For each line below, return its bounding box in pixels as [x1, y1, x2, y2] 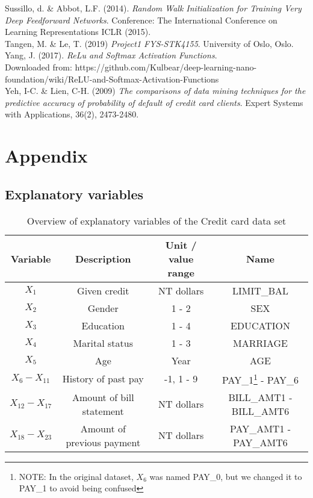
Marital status [73, 335, 133, 350]
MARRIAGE [232, 335, 288, 350]
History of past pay [62, 372, 144, 386]
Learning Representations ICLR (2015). [5, 25, 151, 38]
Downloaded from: [5, 60, 72, 73]
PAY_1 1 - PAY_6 [222, 370, 299, 387]
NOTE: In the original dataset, [19, 470, 134, 482]
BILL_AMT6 [231, 403, 290, 418]
